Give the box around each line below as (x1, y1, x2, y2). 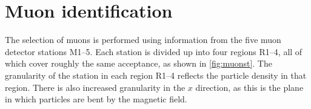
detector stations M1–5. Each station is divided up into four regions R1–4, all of (5, 45, 303, 58)
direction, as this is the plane (195, 81, 304, 93)
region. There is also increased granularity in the (5, 81, 186, 93)
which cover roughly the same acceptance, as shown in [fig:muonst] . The (5, 57, 272, 70)
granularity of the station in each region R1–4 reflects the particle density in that (5, 68, 307, 81)
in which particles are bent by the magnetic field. (5, 93, 187, 105)
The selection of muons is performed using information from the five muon (5, 33, 281, 46)
